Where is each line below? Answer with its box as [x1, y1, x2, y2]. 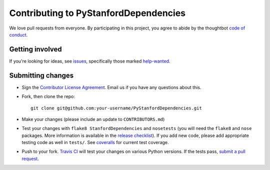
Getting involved [9, 45, 62, 53]
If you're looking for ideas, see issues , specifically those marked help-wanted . [9, 58, 170, 64]
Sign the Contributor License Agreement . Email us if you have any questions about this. [21, 84, 201, 90]
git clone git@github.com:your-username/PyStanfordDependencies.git [30, 105, 202, 111]
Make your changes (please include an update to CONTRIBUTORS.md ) [21, 116, 165, 122]
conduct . [9, 31, 28, 37]
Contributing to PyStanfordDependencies [9, 7, 186, 18]
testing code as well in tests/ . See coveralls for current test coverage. [21, 139, 169, 145]
